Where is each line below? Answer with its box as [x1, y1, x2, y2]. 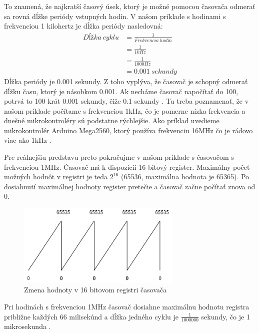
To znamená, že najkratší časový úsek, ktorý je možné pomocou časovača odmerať [4, 1, 255, 11]
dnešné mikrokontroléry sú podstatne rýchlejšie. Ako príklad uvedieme [4, 115, 219, 126]
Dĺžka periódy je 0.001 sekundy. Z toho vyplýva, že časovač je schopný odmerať [4, 76, 248, 86]
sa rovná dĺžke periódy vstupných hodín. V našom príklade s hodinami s [4, 11, 226, 21]
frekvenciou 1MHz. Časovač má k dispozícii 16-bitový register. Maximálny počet [4, 161, 250, 172]
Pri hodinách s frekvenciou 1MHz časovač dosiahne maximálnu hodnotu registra [4, 301, 249, 312]
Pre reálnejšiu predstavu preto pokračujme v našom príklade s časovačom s [4, 152, 234, 162]
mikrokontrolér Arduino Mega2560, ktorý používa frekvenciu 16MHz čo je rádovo [4, 125, 253, 135]
